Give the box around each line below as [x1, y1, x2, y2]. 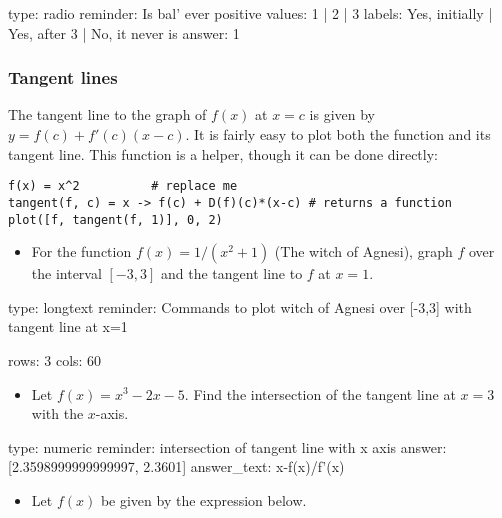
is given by [309, 104, 375, 125]
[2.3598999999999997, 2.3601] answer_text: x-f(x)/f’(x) [8, 456, 345, 477]
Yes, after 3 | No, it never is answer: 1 [8, 22, 240, 43]
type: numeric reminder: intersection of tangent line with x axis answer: [8, 436, 447, 457]
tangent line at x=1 [8, 316, 128, 337]
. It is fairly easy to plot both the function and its [185, 124, 491, 144]
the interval [31, 263, 102, 284]
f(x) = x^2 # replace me [8, 179, 238, 194]
